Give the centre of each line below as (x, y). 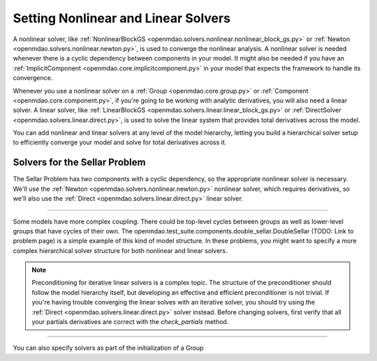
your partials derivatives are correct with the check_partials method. (130, 322)
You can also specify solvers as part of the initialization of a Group (108, 348)
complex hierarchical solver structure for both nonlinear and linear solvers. (120, 250)
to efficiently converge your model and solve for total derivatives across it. (120, 142)
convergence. (33, 78)
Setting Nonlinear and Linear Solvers (121, 18)
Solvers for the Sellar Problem (79, 163)
